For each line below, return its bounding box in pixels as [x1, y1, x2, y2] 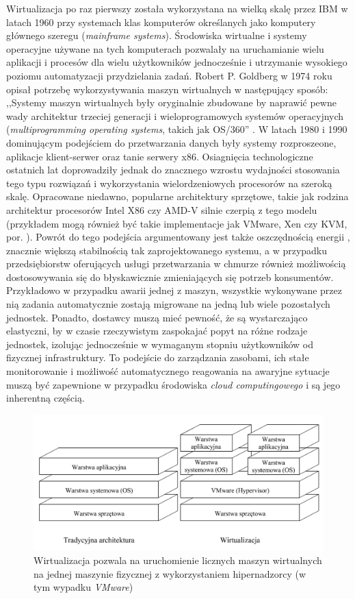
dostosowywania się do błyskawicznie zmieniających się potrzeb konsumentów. [6, 269, 334, 284]
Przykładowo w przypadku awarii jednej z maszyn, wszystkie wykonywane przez [6, 283, 342, 297]
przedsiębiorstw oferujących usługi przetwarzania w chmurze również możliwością [6, 256, 346, 271]
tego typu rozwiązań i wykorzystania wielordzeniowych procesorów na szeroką [6, 175, 332, 190]
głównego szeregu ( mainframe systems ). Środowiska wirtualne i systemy [6, 28, 307, 42]
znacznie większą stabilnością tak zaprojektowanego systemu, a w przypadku [6, 243, 328, 257]
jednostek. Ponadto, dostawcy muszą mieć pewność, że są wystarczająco [6, 310, 308, 324]
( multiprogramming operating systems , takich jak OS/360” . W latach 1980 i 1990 [6, 122, 347, 136]
